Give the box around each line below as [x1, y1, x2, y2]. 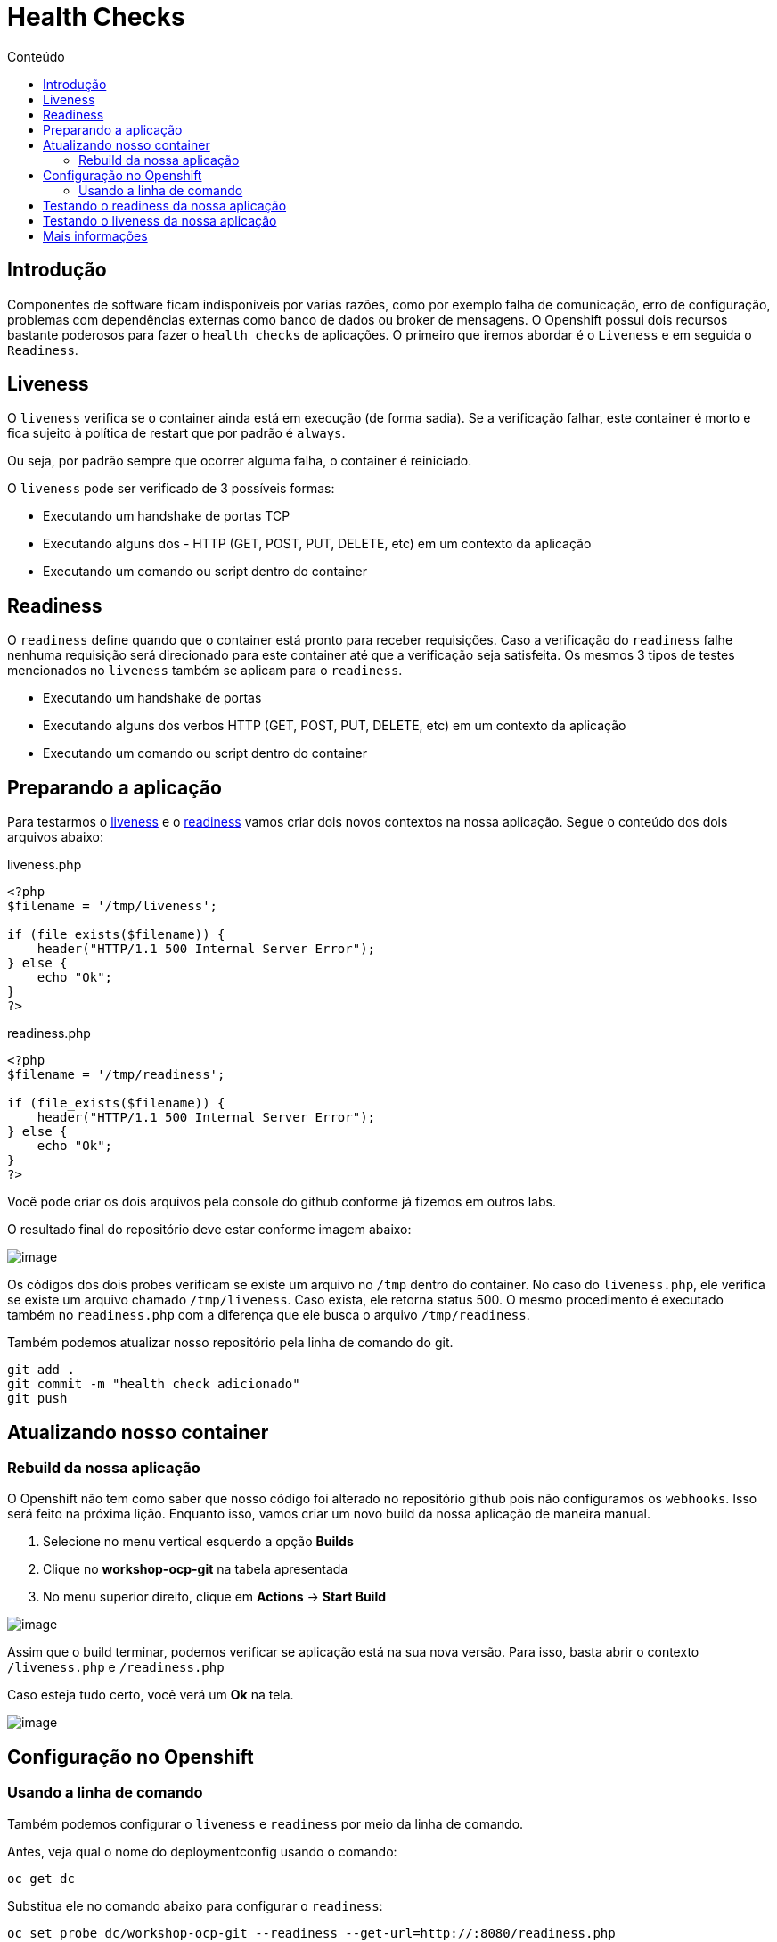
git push [7, 1391, 68, 1406]
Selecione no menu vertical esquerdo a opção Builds [43, 1534, 354, 1550]
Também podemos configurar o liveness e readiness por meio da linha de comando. [7, 1815, 524, 1831]
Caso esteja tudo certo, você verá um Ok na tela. [7, 1687, 294, 1703]
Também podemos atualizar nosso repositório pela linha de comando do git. [7, 1335, 454, 1351]
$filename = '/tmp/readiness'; [7, 1067, 225, 1082]
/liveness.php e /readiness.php [7, 1659, 225, 1675]
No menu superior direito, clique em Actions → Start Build [43, 1589, 387, 1605]
